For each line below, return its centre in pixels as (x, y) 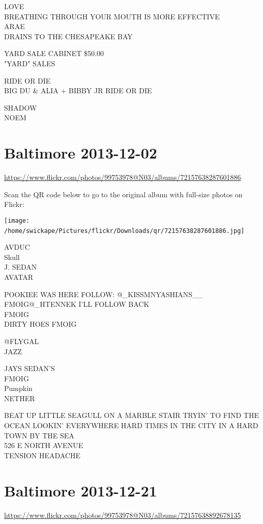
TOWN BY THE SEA (39, 435)
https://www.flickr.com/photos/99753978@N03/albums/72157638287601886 (123, 177)
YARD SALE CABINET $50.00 (54, 53)
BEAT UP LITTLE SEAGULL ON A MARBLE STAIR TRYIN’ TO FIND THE (131, 415)
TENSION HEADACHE (42, 455)
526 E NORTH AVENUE (44, 445)
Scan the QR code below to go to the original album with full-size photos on (123, 194)
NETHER (20, 398)
